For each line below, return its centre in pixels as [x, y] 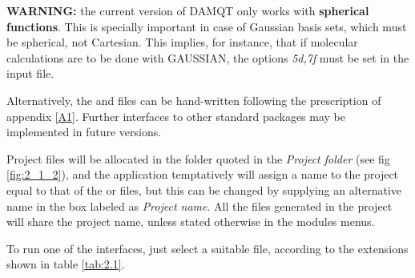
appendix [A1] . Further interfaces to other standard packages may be [176, 116]
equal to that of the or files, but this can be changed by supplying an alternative [204, 189]
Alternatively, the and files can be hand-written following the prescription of [194, 100]
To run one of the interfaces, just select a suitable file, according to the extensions [207, 248]
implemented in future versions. [84, 132]
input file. [30, 73]
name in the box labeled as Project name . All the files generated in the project [199, 205]
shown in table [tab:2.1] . [66, 264]
